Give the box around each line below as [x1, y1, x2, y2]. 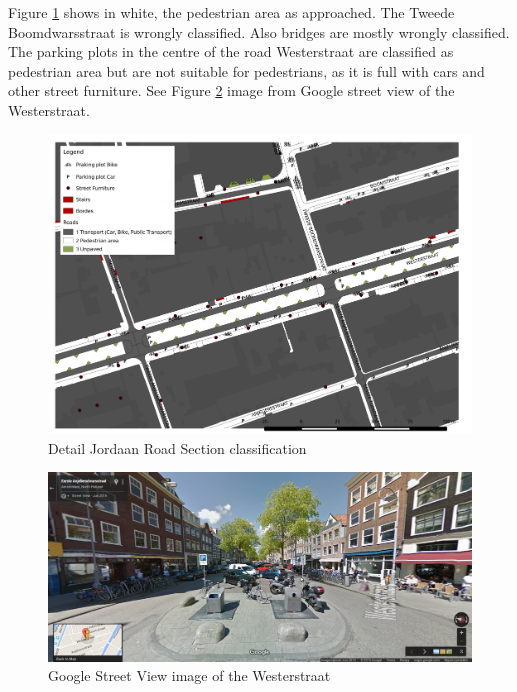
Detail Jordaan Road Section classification [48, 437, 307, 458]
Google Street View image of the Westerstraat [48, 665, 331, 686]
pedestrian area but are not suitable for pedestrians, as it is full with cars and [8, 60, 485, 81]
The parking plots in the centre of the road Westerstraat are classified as [8, 41, 454, 62]
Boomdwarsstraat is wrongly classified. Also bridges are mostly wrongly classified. [8, 21, 510, 42]
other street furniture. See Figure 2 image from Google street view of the [8, 80, 455, 101]
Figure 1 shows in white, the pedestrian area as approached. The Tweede [8, 2, 455, 22]
